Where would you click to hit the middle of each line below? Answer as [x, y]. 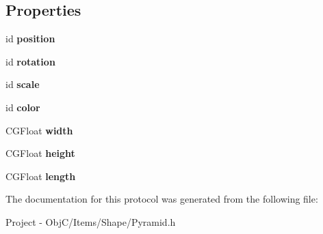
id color [23, 107]
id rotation [30, 61]
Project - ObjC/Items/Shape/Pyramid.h [91, 221]
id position [30, 39]
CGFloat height [40, 153]
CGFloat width [39, 130]
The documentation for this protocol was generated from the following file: [162, 199]
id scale [23, 84]
